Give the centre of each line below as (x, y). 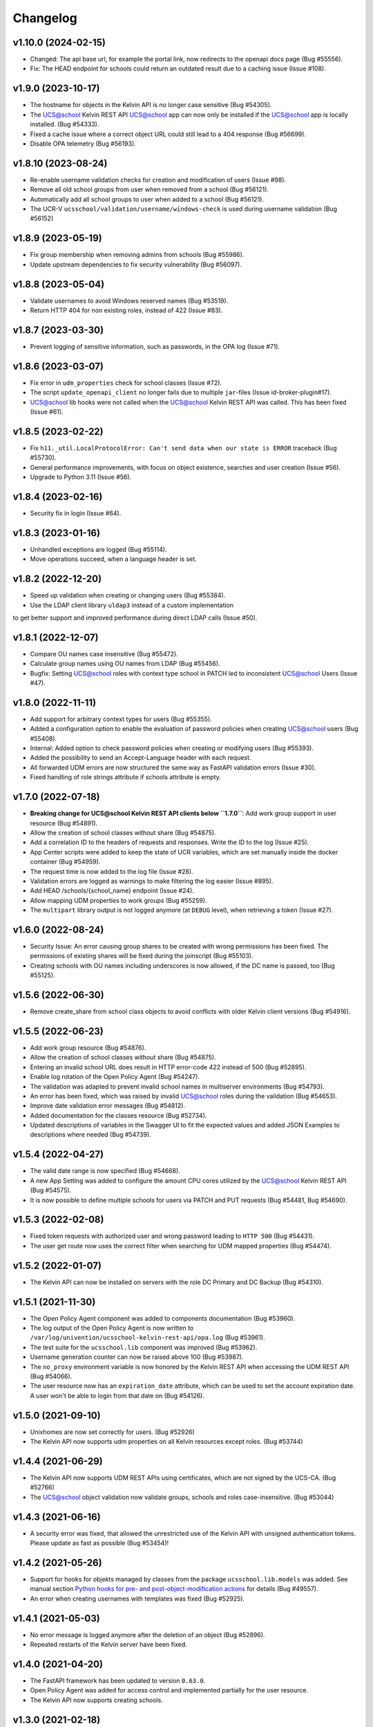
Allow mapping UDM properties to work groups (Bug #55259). (118, 900)
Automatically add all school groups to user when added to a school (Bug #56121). (147, 199)
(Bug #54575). (51, 1190)
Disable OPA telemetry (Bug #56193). (83, 143)
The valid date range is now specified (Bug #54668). (105, 1171)
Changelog (45, 18)
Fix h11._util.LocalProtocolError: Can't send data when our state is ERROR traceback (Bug (183, 448)
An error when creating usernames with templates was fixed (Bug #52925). (137, 1599)
